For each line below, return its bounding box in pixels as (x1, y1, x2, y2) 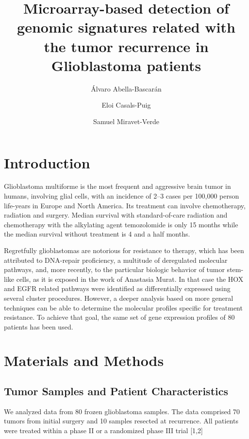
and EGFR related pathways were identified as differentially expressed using (4, 283, 231, 293)
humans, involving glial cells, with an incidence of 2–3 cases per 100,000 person (4, 191, 239, 201)
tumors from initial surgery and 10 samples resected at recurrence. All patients (4, 416, 238, 426)
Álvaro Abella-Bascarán (91, 83, 162, 93)
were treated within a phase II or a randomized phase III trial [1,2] (4, 425, 203, 436)
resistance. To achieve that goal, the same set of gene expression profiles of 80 (4, 312, 235, 322)
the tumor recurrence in (44, 36, 209, 56)
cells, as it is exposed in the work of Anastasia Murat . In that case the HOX (16, 274, 244, 284)
